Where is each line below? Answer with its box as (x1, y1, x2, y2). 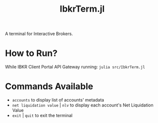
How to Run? (5, 48, 58, 59)
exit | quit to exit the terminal (12, 113, 72, 119)
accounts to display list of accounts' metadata (12, 97, 104, 103)
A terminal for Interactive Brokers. (5, 31, 73, 37)
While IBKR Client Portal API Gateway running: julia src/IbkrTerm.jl (5, 64, 145, 70)
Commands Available (5, 81, 93, 92)
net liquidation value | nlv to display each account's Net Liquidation (12, 102, 154, 108)
